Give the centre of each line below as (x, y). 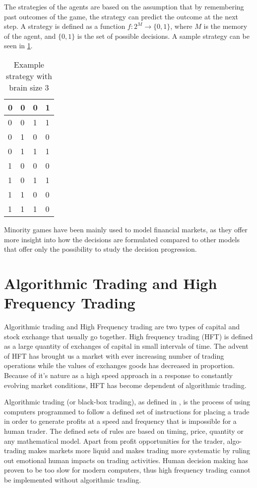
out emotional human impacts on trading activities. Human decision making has (126, 460)
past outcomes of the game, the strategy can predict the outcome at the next (121, 16)
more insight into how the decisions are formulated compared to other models (122, 239)
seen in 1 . (18, 46)
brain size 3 (29, 87)
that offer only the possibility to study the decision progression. (100, 249)
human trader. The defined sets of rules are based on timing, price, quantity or (124, 431)
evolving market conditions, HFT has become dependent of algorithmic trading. (125, 385)
